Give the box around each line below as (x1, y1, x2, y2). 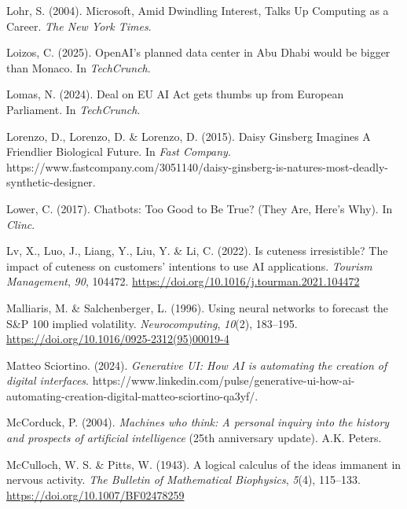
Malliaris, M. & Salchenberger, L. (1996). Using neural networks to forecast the (6, 299, 389, 315)
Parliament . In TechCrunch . (6, 101, 141, 117)
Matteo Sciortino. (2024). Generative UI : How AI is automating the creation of (6, 356, 387, 373)
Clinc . (6, 216, 35, 232)
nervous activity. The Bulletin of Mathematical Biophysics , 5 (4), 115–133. (6, 471, 361, 488)
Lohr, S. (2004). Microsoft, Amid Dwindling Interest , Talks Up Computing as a (6, 2, 389, 18)
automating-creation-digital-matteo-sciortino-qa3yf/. (6, 387, 258, 404)
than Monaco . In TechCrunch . (6, 59, 151, 76)
